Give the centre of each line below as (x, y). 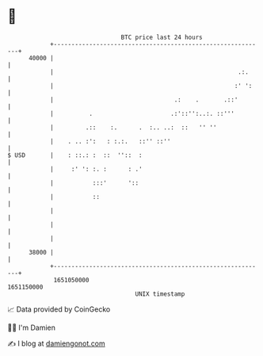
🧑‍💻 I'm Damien (32, 327)
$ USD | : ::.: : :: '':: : (75, 155)
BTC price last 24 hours (162, 37)
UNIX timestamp (160, 294)
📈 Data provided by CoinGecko (59, 309)
